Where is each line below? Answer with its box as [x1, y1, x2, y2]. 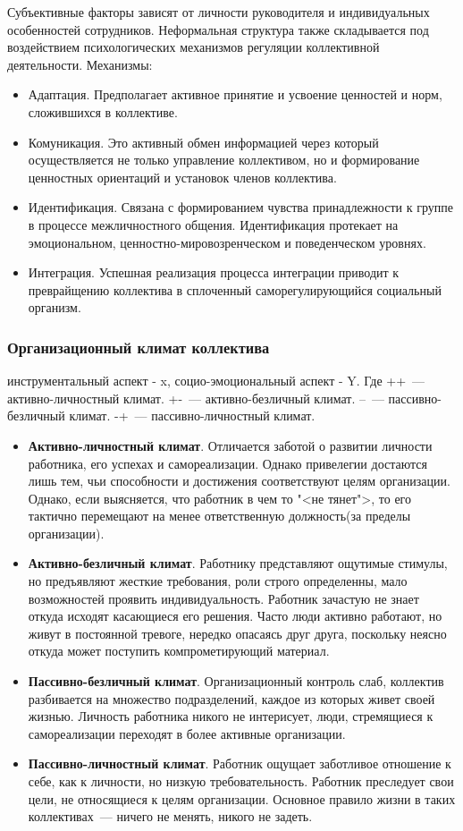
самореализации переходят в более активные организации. [28, 724, 346, 742]
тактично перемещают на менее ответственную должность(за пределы [28, 506, 411, 525]
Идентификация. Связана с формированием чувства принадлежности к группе [28, 198, 453, 216]
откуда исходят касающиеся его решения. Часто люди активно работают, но [28, 606, 442, 625]
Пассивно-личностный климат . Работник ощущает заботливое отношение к [28, 754, 451, 773]
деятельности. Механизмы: [7, 55, 153, 73]
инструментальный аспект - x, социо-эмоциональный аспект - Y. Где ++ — [7, 371, 425, 390]
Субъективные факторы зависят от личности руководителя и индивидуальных [7, 3, 430, 21]
